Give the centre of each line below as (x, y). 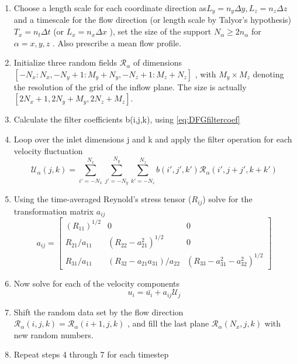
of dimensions (157, 62)
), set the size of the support (160, 31)
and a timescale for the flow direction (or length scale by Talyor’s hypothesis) (152, 20)
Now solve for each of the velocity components (97, 283)
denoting (268, 74)
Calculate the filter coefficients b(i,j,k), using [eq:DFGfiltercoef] (127, 119)
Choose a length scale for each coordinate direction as (110, 8)
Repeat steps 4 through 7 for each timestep (91, 354)
